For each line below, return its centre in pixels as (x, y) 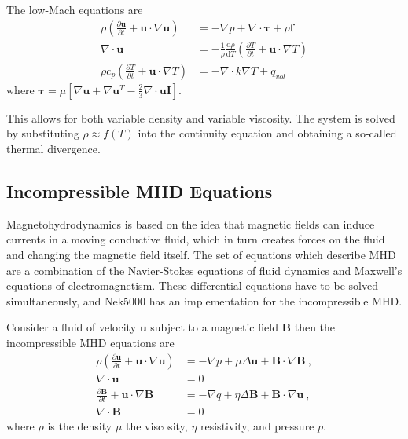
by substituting (43, 133)
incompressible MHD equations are (90, 342)
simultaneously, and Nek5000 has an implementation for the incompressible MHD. (204, 300)
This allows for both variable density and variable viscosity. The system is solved (201, 117)
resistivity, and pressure (257, 425)
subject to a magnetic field (214, 327)
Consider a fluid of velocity (72, 327)
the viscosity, (156, 425)
